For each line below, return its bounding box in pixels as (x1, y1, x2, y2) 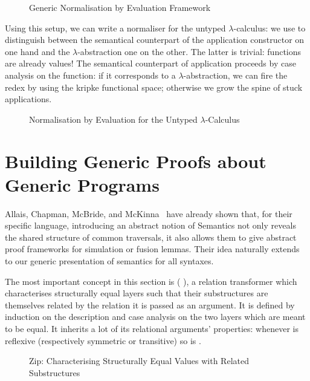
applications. (5, 93, 52, 105)
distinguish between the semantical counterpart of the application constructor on (5, 33, 305, 46)
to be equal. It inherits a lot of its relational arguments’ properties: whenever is (5, 322, 299, 334)
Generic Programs (5, 172, 160, 197)
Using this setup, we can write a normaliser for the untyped (5, 21, 226, 34)
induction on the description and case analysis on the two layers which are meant (5, 310, 306, 323)
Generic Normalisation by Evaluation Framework (29, 1, 211, 13)
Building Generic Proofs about (5, 148, 266, 173)
